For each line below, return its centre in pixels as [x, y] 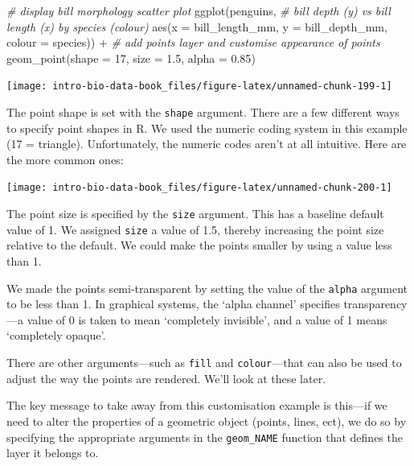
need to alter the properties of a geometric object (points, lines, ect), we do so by [207, 421]
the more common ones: [65, 159]
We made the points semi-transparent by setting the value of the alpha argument [207, 288]
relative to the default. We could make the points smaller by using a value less [199, 245]
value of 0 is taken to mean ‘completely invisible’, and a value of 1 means [207, 319]
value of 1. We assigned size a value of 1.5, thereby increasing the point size [195, 229]
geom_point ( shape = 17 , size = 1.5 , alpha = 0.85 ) [131, 58]
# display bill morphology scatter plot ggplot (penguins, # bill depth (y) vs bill [199, 10]
